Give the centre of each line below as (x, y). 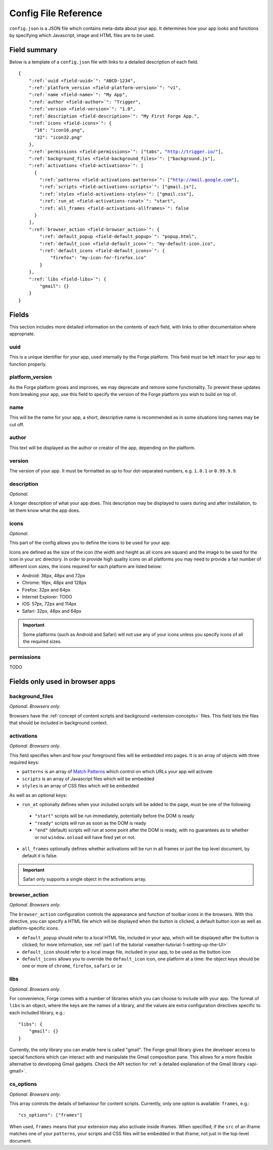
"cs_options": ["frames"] (51, 1115)
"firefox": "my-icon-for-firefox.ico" (98, 258)
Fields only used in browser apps (62, 682)
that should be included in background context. (59, 723)
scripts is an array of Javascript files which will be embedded (88, 779)
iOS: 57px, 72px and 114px (49, 604)
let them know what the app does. (45, 510)
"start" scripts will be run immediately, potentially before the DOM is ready (115, 816)
